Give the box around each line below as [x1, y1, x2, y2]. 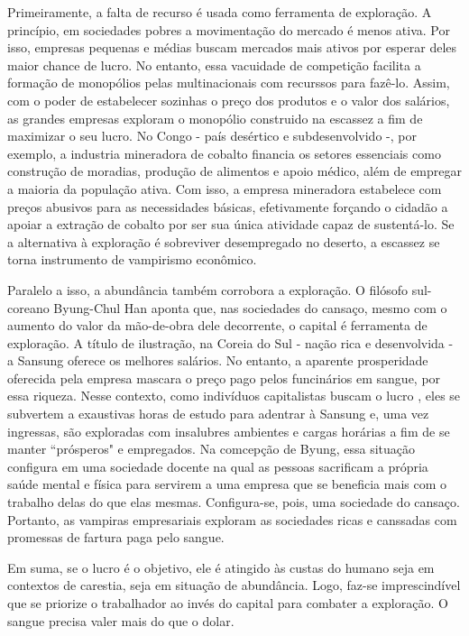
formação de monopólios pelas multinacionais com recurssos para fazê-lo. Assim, [7, 73, 450, 92]
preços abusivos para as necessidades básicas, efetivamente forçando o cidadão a [7, 197, 448, 216]
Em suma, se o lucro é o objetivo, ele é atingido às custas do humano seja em [7, 558, 435, 576]
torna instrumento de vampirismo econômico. [7, 250, 257, 269]
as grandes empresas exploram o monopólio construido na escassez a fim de [7, 108, 423, 127]
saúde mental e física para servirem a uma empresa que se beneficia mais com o [7, 475, 447, 493]
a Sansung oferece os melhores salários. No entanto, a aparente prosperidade [7, 351, 428, 370]
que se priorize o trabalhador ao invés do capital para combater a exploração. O [7, 594, 448, 612]
